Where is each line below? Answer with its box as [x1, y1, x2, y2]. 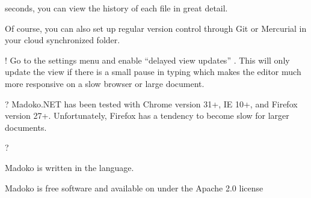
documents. [5, 121, 47, 133]
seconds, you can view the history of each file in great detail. [5, 2, 228, 14]
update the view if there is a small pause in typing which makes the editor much [5, 65, 301, 78]
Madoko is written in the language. [5, 161, 134, 173]
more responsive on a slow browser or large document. [5, 77, 205, 89]
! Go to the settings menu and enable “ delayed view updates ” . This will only [5, 53, 290, 66]
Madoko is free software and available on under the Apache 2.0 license [5, 181, 263, 194]
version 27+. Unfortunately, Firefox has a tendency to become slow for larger [5, 109, 289, 122]
